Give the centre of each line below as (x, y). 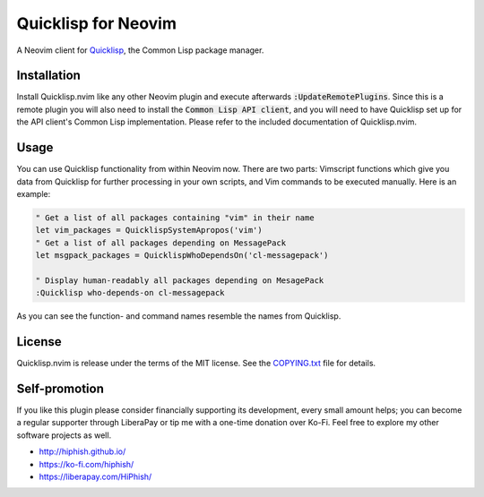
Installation (48, 76)
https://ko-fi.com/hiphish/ (86, 464)
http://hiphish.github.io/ (82, 451)
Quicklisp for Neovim (96, 23)
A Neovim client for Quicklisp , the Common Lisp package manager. (140, 50)
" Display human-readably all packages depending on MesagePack (180, 280)
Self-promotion (60, 388)
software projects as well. (64, 435)
